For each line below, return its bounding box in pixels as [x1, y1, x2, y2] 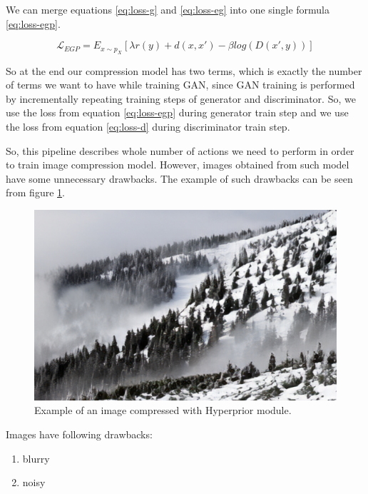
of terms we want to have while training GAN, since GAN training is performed [6, 77, 355, 92]
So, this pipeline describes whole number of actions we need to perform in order [6, 143, 354, 158]
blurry [22, 450, 50, 465]
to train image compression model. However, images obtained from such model [6, 157, 349, 172]
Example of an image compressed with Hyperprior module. [34, 403, 292, 418]
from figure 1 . [6, 185, 65, 200]
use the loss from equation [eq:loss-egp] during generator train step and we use [6, 105, 349, 120]
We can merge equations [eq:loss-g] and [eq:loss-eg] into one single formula [6, 2, 329, 16]
